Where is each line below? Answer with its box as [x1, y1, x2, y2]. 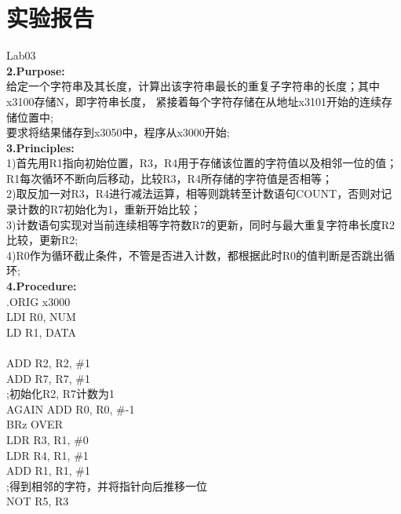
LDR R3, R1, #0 [6, 431, 89, 447]
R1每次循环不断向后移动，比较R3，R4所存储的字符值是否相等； [6, 170, 333, 186]
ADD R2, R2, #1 [6, 355, 90, 370]
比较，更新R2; [6, 231, 78, 248]
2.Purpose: [6, 62, 65, 78]
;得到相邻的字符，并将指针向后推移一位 [6, 477, 207, 494]
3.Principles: [6, 139, 75, 155]
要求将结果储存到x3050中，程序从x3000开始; [6, 124, 230, 140]
